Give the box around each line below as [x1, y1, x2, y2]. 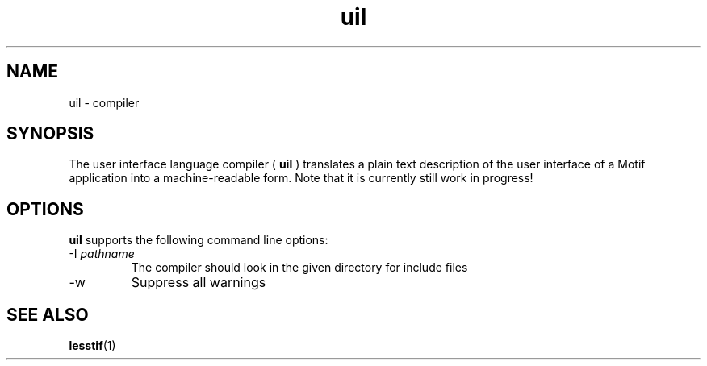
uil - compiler [69, 95, 140, 110]
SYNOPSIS [6, 123, 94, 144]
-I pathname [69, 247, 135, 261]
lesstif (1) [69, 339, 116, 353]
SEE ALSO [6, 304, 89, 325]
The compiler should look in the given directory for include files [131, 260, 468, 275]
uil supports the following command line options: [69, 233, 328, 247]
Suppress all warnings [131, 274, 266, 291]
